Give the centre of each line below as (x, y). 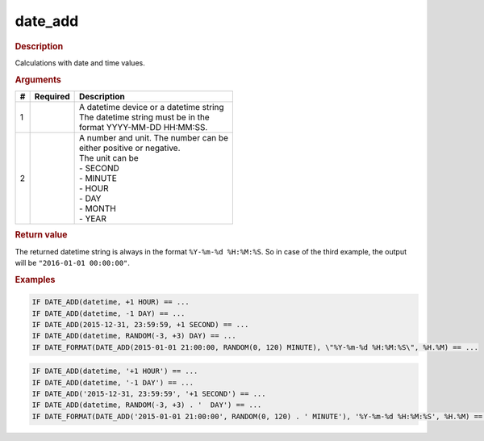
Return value (41, 235)
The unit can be (109, 157)
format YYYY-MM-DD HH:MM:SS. (144, 127)
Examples (35, 279)
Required (52, 96)
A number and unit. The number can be (154, 137)
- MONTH (98, 208)
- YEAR (93, 218)
